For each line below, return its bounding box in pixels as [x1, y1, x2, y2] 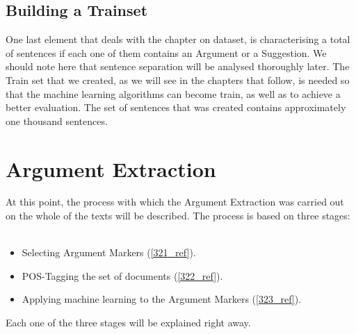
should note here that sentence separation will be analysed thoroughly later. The [6, 59, 350, 74]
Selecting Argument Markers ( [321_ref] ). [22, 245, 196, 260]
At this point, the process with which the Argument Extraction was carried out [6, 194, 344, 209]
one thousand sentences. [6, 113, 108, 128]
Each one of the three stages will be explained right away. [6, 315, 251, 330]
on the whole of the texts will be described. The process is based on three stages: [6, 208, 350, 223]
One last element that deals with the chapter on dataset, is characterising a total [6, 32, 350, 47]
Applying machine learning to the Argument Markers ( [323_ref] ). [22, 292, 302, 306]
